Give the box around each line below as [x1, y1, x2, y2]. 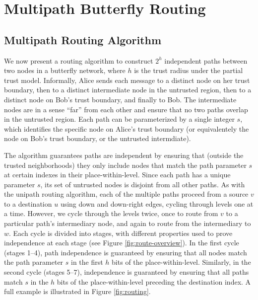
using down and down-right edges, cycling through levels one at [60, 198, 254, 209]
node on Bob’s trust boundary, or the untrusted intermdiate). [4, 133, 191, 144]
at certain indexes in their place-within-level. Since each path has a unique [4, 169, 231, 180]
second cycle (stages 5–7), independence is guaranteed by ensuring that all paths [4, 267, 249, 277]
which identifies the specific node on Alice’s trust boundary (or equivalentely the [4, 123, 249, 134]
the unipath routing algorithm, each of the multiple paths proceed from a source [4, 189, 249, 199]
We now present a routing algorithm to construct [4, 55, 153, 66]
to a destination [4, 198, 52, 209]
